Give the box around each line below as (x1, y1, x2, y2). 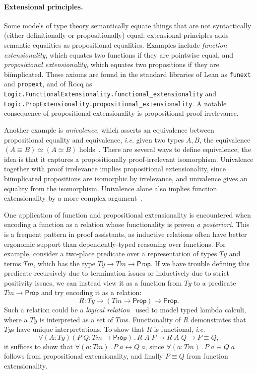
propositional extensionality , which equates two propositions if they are (4, 59, 219, 70)
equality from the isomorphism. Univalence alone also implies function (4, 183, 217, 193)
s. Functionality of (126, 314, 181, 324)
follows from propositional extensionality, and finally (4, 351, 163, 361)
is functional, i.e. (154, 324, 205, 334)
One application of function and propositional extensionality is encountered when (4, 209, 251, 220)
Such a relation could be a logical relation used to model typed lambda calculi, (4, 304, 246, 315)
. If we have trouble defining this (150, 258, 250, 268)
